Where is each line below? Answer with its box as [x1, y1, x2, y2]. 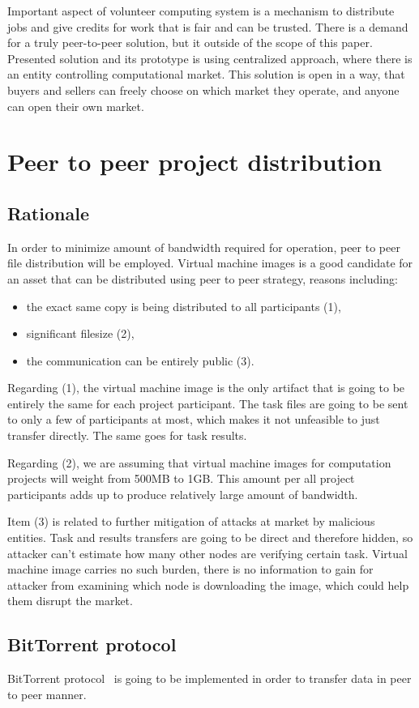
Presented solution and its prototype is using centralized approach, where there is [7, 49, 413, 66]
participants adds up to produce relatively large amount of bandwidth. [7, 485, 358, 502]
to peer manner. [7, 685, 87, 702]
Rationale [7, 200, 89, 225]
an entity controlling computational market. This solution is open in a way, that [7, 66, 405, 83]
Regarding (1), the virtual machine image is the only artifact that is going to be [7, 379, 405, 396]
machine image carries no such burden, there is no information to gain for [7, 561, 374, 578]
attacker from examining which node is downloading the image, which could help [7, 576, 409, 593]
